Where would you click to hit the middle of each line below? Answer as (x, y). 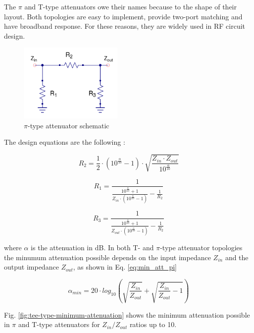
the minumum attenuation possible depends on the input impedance (107, 257)
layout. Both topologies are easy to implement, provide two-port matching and (123, 16)
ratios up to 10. (153, 324)
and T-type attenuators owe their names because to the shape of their (130, 6)
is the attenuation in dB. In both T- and (92, 248)
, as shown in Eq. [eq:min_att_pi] (125, 267)
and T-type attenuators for (59, 324)
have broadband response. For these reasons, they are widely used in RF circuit (125, 26)
